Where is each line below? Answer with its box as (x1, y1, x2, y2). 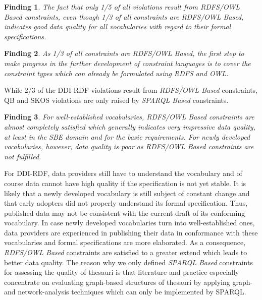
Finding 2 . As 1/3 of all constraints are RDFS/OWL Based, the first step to (4, 48, 244, 58)
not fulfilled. (4, 151, 41, 161)
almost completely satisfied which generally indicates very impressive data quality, (4, 121, 255, 132)
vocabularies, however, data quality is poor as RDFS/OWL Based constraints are (4, 141, 254, 152)
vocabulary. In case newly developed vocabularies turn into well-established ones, (4, 217, 255, 228)
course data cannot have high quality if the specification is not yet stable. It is (4, 177, 246, 188)
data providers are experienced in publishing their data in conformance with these (4, 227, 258, 237)
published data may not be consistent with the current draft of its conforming (4, 207, 245, 218)
